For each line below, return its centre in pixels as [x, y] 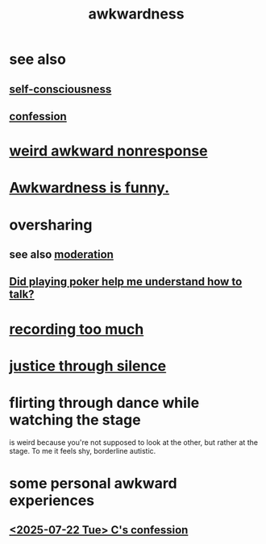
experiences [52, 500]
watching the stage [75, 419]
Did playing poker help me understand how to [126, 282]
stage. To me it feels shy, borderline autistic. [83, 451]
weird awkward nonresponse [108, 151]
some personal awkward [93, 483]
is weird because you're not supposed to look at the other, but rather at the [134, 442]
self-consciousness [60, 89]
